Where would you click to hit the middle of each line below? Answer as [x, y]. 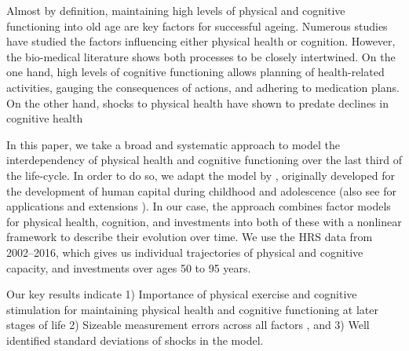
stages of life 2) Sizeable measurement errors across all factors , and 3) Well [188, 325]
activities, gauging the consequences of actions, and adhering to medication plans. [203, 87]
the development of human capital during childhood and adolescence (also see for [201, 190]
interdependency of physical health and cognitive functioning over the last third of [204, 160]
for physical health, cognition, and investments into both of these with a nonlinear [204, 221]
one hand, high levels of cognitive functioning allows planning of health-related [195, 72]
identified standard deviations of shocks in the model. [135, 340]
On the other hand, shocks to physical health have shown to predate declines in [197, 102]
